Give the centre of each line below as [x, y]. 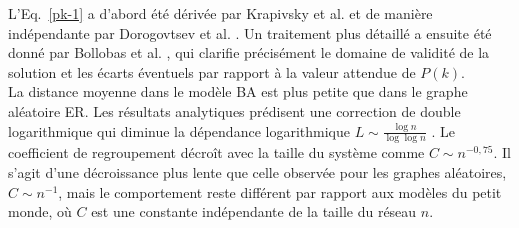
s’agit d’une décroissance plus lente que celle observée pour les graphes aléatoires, [257, 171]
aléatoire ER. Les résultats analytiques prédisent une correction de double [234, 110]
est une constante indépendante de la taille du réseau [254, 211]
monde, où [40, 211]
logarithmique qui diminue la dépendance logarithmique [179, 130]
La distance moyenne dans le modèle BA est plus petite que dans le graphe [238, 91]
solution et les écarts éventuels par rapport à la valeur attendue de [212, 71]
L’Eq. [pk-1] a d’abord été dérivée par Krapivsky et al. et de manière [220, 13]
